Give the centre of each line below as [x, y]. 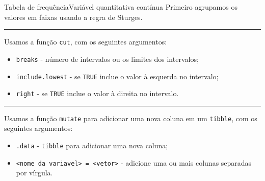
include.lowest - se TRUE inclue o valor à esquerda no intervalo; [117, 76]
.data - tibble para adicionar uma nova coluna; [92, 145]
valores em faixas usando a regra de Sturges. [73, 17]
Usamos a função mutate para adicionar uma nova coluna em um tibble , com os [131, 118]
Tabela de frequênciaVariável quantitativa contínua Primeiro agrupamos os [121, 7]
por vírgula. [34, 173]
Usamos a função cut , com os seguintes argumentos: [86, 42]
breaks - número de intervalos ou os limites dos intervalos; [107, 59]
